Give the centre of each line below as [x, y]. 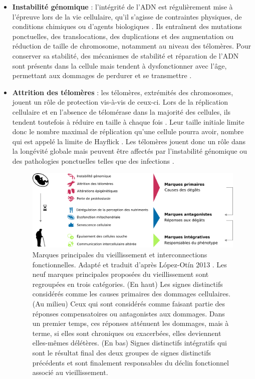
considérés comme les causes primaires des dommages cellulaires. [131, 294]
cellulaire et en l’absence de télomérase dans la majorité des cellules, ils [121, 111]
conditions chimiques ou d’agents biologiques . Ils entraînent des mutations [127, 26]
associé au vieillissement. [70, 372]
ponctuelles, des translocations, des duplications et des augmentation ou [123, 36]
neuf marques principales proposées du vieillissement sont [120, 274]
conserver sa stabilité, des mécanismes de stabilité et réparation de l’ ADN [125, 55]
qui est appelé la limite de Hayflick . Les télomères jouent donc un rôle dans [129, 141]
